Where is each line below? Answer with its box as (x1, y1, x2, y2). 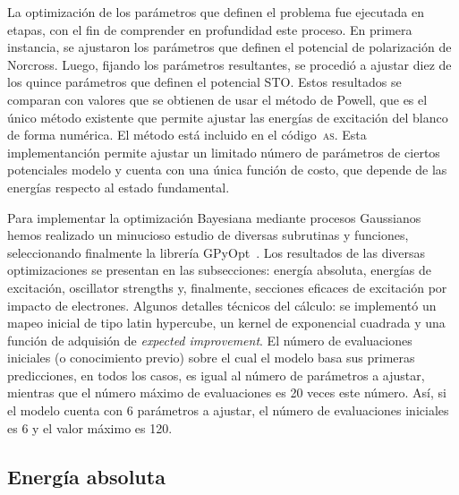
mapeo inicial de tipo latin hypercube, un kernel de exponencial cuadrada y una (7, 313, 446, 332)
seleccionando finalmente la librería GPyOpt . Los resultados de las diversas (7, 243, 426, 261)
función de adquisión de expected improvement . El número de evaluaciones (7, 330, 412, 349)
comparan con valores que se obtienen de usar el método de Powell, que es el (7, 90, 428, 108)
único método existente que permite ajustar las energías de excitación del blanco (7, 107, 448, 126)
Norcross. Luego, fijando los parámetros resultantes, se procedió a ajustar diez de (7, 55, 452, 73)
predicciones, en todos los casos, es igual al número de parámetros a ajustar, (7, 365, 425, 384)
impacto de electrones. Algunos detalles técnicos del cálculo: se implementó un (7, 295, 437, 314)
